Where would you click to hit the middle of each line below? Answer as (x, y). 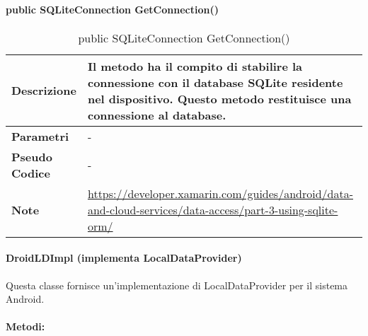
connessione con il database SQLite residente (215, 82)
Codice (31, 173)
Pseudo (32, 156)
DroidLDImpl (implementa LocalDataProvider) (124, 258)
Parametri (40, 136)
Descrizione (44, 91)
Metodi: (25, 326)
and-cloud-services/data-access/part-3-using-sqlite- (213, 209)
